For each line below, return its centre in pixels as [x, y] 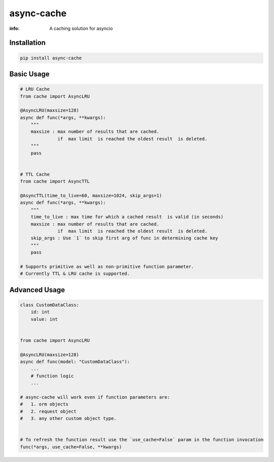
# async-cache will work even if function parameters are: [95, 397]
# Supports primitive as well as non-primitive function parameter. [107, 266]
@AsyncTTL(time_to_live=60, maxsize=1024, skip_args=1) [91, 196]
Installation [27, 43]
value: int [44, 319]
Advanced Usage [37, 290]
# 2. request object [48, 411]
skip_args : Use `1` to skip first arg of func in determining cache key [124, 238]
